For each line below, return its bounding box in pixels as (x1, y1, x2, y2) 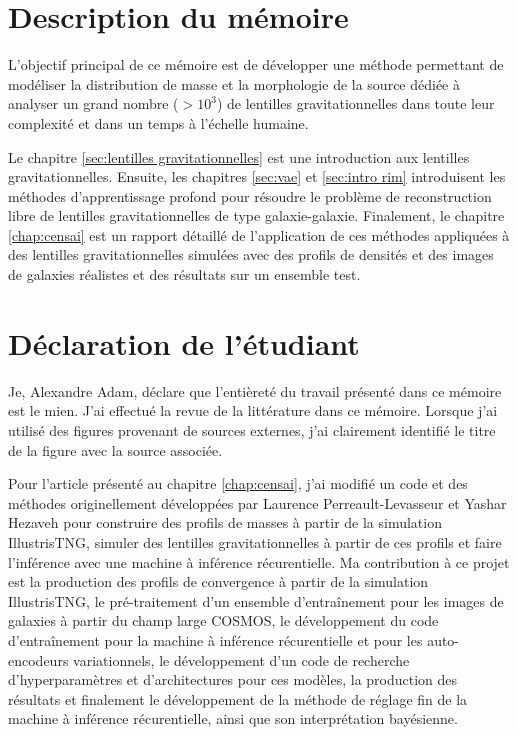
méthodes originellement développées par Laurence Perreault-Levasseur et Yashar (8, 492, 507, 513)
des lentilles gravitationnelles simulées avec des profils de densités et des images (8, 244, 494, 265)
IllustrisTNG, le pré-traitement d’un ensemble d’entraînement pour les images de (8, 590, 504, 611)
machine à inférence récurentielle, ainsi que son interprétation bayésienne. (8, 708, 458, 729)
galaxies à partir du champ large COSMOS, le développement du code (8, 610, 439, 631)
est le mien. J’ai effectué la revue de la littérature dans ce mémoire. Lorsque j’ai (8, 400, 498, 421)
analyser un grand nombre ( (8, 93, 179, 114)
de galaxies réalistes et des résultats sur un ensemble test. (8, 264, 361, 285)
